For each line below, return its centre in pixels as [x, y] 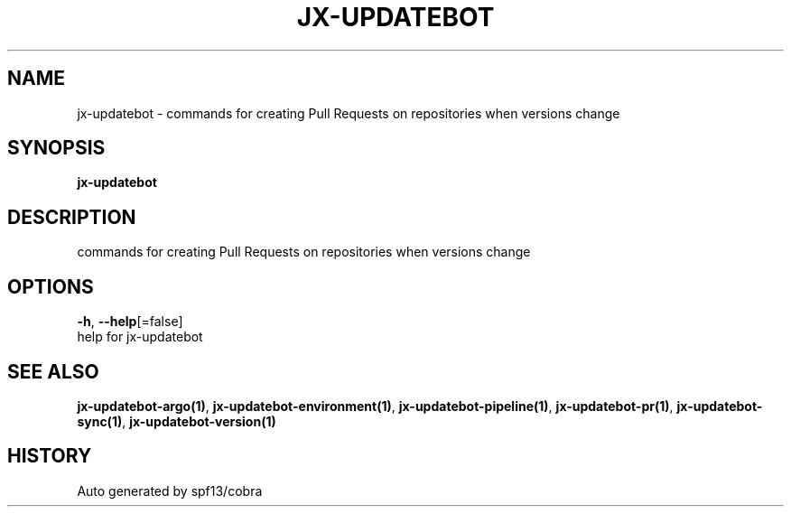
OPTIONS [51, 286]
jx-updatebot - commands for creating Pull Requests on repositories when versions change [349, 113]
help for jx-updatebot [140, 337]
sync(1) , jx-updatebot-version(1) [177, 421]
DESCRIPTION [72, 217]
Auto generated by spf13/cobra [170, 491]
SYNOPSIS [56, 148]
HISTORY [50, 456]
